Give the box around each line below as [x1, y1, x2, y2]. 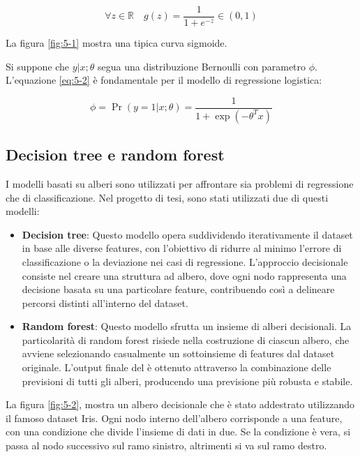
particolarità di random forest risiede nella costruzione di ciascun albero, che [22, 332, 350, 347]
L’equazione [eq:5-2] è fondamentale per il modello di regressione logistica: [6, 73, 322, 87]
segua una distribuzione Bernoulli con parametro [98, 59, 306, 73]
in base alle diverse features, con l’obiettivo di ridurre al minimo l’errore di [22, 241, 342, 255]
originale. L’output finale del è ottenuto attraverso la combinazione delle [22, 360, 331, 375]
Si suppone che [6, 59, 70, 73]
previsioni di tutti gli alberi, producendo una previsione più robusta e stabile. [22, 373, 353, 388]
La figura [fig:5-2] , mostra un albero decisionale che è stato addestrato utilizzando [6, 397, 355, 412]
